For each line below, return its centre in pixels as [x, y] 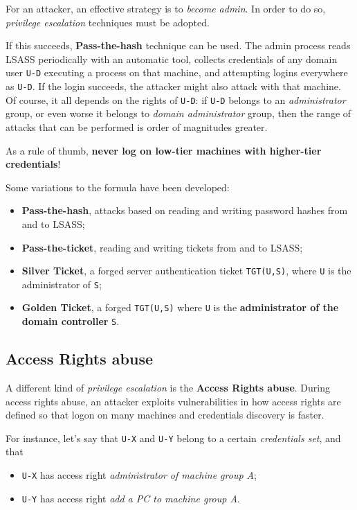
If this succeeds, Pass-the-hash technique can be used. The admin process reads [178, 45]
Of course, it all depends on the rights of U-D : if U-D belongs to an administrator [176, 99]
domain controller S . [71, 321]
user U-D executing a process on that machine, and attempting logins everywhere [177, 72]
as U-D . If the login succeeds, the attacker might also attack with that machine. [173, 86]
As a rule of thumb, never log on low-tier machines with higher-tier [164, 150]
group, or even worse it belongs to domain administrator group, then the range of [178, 113]
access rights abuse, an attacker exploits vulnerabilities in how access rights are [173, 401]
